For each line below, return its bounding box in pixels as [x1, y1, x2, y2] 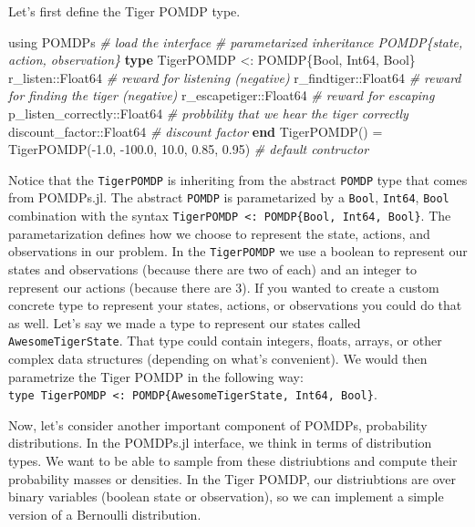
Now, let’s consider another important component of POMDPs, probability [8, 415, 428, 434]
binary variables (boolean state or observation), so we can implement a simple [8, 487, 444, 506]
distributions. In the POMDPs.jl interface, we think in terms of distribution [8, 433, 432, 452]
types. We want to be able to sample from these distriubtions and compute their [8, 451, 458, 470]
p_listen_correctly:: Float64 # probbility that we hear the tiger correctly [8, 103, 408, 122]
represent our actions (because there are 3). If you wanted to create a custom [8, 277, 439, 296]
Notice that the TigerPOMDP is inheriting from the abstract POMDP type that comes [8, 170, 468, 189]
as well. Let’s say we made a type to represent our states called [8, 313, 361, 332]
